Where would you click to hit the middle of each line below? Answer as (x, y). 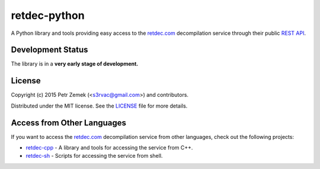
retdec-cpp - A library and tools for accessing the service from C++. (109, 148)
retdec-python (48, 15)
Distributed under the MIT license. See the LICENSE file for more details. (99, 106)
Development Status (49, 50)
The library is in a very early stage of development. (75, 64)
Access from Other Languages (69, 123)
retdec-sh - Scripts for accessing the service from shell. (94, 156)
